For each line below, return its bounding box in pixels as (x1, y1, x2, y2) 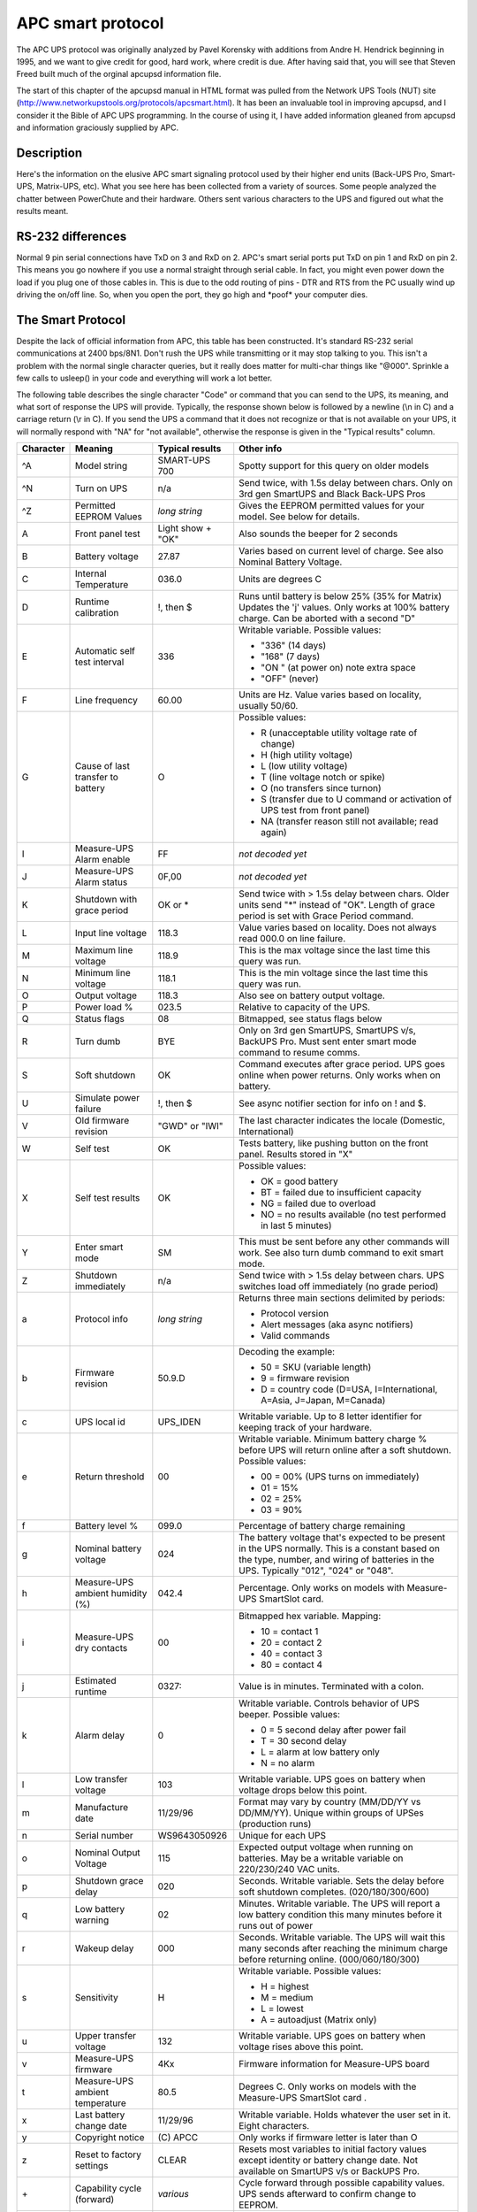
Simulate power (75, 1092, 140, 1104)
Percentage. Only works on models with (238, 1582, 405, 1594)
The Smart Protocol (16, 312, 126, 327)
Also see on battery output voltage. (238, 989, 386, 1002)
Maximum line (75, 944, 133, 956)
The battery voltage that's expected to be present (238, 1532, 446, 1544)
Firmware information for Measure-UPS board (238, 2058, 430, 2070)
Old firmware (75, 1115, 130, 1127)
